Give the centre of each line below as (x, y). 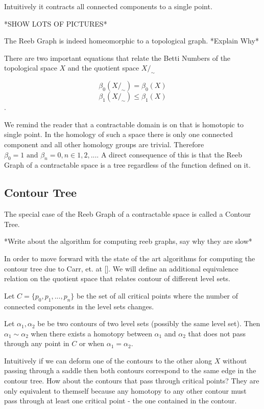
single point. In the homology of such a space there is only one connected (118, 134)
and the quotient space (103, 68)
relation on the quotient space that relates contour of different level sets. (117, 278)
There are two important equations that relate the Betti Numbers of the (117, 58)
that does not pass (217, 333)
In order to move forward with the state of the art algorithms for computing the (130, 258)
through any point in (37, 343)
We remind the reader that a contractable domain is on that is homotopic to (124, 124)
